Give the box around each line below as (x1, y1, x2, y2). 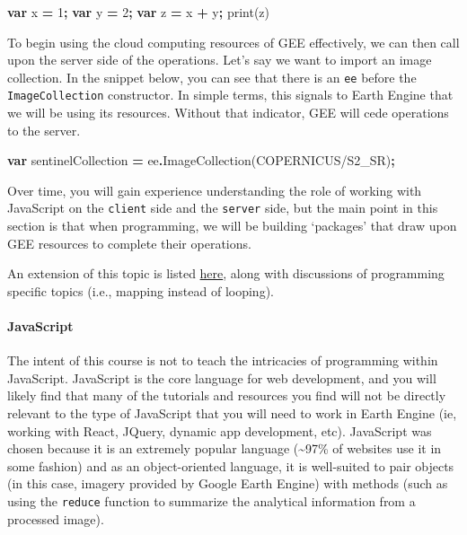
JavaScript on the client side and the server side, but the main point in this (7, 198, 438, 217)
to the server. (7, 120, 81, 139)
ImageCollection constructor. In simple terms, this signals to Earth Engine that (7, 85, 454, 104)
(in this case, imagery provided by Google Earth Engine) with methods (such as (7, 474, 448, 493)
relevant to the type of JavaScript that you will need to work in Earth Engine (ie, (7, 404, 457, 423)
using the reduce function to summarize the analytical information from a (7, 492, 416, 511)
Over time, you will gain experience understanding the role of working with (7, 180, 422, 199)
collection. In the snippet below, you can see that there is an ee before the (7, 67, 417, 86)
